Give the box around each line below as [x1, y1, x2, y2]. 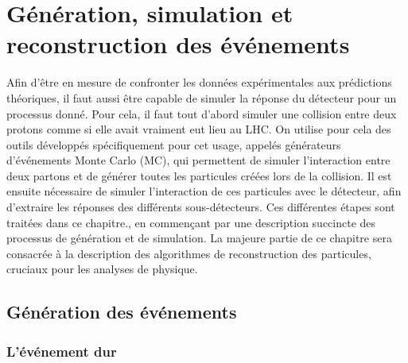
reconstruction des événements [6, 28, 350, 60]
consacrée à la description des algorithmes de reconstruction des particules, [6, 245, 371, 261]
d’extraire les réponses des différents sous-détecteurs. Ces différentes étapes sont [6, 199, 395, 215]
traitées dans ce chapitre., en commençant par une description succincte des [6, 214, 376, 230]
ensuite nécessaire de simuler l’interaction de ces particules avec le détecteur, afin [6, 183, 402, 199]
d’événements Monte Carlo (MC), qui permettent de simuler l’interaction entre [6, 152, 391, 168]
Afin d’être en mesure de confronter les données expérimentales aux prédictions [6, 74, 392, 91]
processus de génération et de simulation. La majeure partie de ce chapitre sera [6, 230, 392, 246]
